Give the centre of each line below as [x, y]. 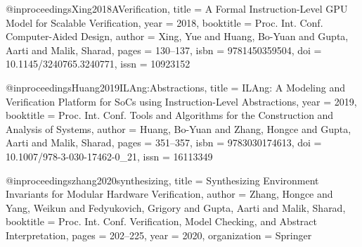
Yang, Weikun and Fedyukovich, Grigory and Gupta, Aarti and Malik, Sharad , [176, 207]
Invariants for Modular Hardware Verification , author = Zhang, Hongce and [169, 194]
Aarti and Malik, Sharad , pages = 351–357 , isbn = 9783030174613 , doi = [164, 142]
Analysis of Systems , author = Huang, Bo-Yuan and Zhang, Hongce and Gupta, [179, 128]
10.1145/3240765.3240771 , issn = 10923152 [98, 64]
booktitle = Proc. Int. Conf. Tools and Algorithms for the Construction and [170, 115]
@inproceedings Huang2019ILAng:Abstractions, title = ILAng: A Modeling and [176, 87]
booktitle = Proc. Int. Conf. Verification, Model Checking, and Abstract [162, 221]
